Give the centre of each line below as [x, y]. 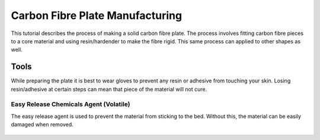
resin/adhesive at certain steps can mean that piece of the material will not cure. [109, 89]
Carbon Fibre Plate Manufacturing [97, 15]
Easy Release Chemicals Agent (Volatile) [71, 104]
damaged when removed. [42, 125]
